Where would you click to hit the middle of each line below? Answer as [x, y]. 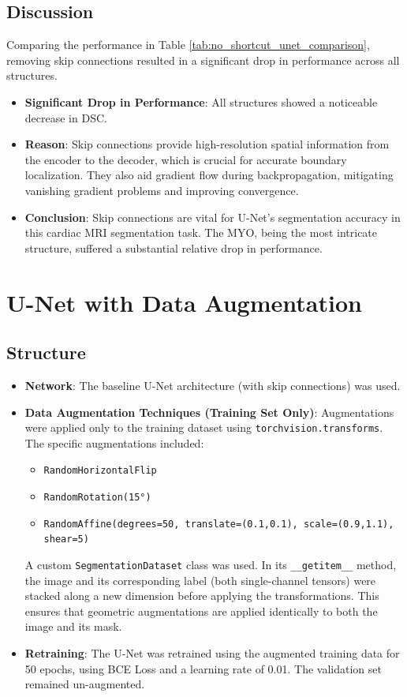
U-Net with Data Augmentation [184, 302]
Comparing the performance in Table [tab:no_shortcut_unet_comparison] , [188, 45]
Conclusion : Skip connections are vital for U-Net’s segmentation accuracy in [213, 217]
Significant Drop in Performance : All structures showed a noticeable [201, 101]
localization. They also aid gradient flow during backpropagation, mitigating [209, 175]
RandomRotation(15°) [97, 497]
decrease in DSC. [66, 117]
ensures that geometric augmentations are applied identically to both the [201, 611]
